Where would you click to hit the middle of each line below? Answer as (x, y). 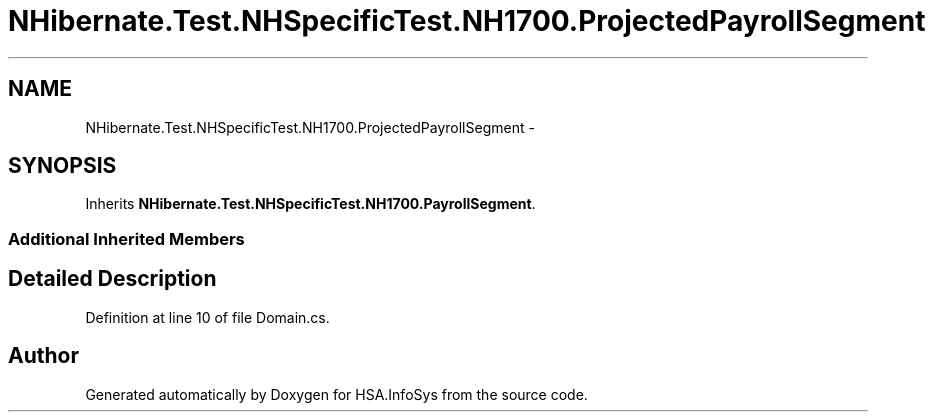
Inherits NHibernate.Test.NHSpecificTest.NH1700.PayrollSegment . (310, 204)
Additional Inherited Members (126, 238)
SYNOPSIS (62, 166)
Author (43, 356)
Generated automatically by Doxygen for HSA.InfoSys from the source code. (336, 394)
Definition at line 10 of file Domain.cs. (207, 317)
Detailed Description (112, 279)
